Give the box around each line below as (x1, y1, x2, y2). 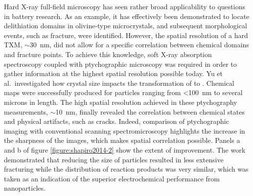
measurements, (4, 106, 48, 117)
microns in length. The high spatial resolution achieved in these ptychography (4, 97, 237, 107)
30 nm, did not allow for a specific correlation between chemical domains (29, 39, 249, 50)
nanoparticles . (4, 183, 46, 193)
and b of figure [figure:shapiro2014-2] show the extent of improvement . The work (4, 144, 246, 155)
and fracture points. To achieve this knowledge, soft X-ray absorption (4, 49, 212, 59)
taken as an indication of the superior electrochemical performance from (4, 173, 220, 183)
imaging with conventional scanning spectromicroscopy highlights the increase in (4, 125, 245, 136)
